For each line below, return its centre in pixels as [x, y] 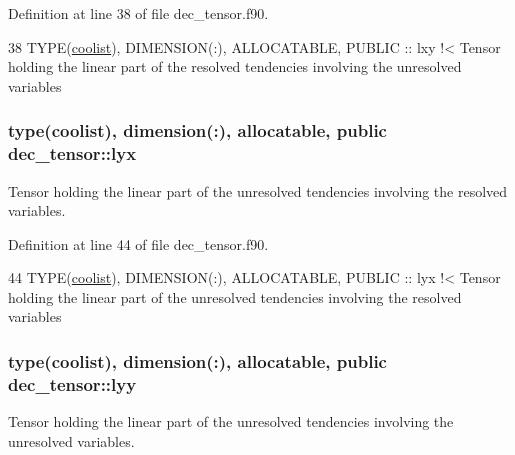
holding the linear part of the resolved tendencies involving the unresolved [235, 66]
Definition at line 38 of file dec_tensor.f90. [138, 13]
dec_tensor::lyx [72, 153]
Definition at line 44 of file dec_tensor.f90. [138, 243]
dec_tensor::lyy [72, 383]
